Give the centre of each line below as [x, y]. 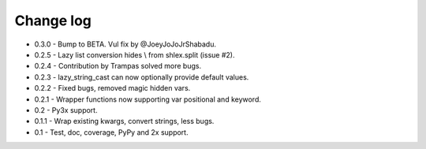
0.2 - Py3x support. [66, 110]
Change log [53, 20]
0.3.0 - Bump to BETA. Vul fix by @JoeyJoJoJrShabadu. [125, 44]
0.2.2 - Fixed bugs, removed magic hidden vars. [112, 88]
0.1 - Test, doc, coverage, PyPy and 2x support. [111, 132]
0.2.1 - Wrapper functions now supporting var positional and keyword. [148, 99]
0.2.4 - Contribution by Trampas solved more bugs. [118, 66]
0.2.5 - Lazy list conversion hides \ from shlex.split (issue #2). [135, 54]
